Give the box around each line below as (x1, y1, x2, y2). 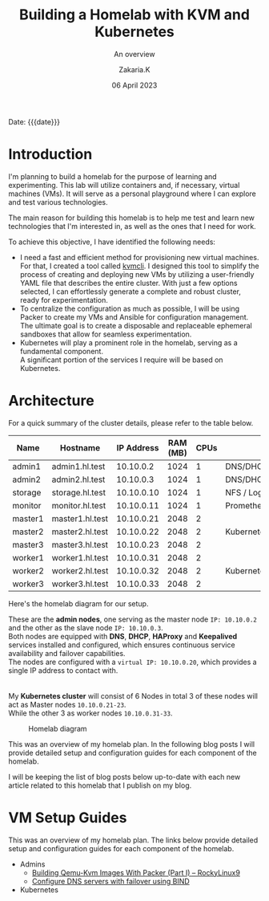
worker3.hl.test (51, 578, 109, 589)
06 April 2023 (111, 80, 158, 90)
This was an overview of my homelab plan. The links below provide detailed (8, 835, 259, 845)
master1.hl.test (51, 512, 109, 524)
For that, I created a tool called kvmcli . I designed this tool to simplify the (19, 261, 259, 271)
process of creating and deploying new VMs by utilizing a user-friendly (19, 269, 255, 279)
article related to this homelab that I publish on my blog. (8, 781, 192, 790)
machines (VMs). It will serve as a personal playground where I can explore (8, 189, 256, 198)
